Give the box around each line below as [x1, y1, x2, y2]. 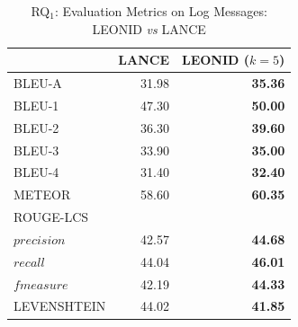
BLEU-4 [14, 163, 59, 181]
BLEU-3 [14, 140, 59, 159]
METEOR [14, 185, 71, 204]
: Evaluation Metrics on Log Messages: [54, 2, 267, 20]
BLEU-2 [14, 118, 59, 137]
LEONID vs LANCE [92, 19, 206, 38]
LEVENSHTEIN [14, 296, 106, 315]
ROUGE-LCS [14, 208, 89, 226]
